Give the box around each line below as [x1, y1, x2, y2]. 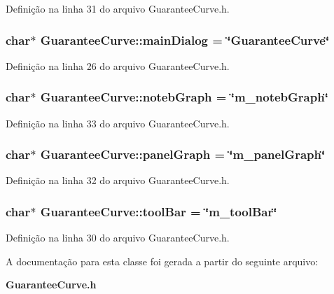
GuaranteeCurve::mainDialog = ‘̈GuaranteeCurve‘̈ [40, 31, 330, 48]
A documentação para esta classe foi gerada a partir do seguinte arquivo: [6, 253, 319, 268]
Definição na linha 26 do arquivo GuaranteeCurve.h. [6, 58, 230, 73]
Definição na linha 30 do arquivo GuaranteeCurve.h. [6, 230, 230, 245]
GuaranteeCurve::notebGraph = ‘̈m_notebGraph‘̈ [40, 88, 328, 106]
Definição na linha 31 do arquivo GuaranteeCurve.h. [6, 1, 230, 15]
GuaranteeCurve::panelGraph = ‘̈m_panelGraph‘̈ [40, 146, 326, 163]
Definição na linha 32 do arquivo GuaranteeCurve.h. [6, 173, 230, 188]
